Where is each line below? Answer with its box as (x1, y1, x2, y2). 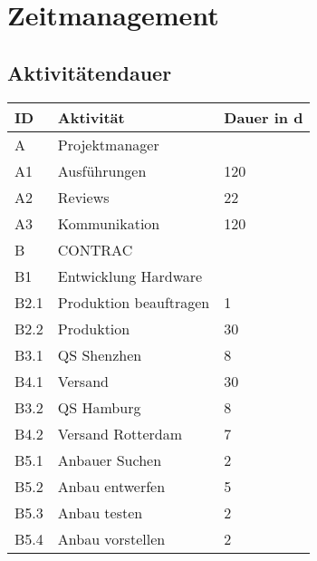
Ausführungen (57, 160, 147, 181)
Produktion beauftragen (57, 291, 210, 313)
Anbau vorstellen (57, 527, 166, 549)
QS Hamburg (57, 396, 141, 418)
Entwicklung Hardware (57, 265, 203, 286)
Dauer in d (224, 106, 303, 128)
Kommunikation (57, 212, 160, 234)
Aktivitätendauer (7, 58, 172, 86)
